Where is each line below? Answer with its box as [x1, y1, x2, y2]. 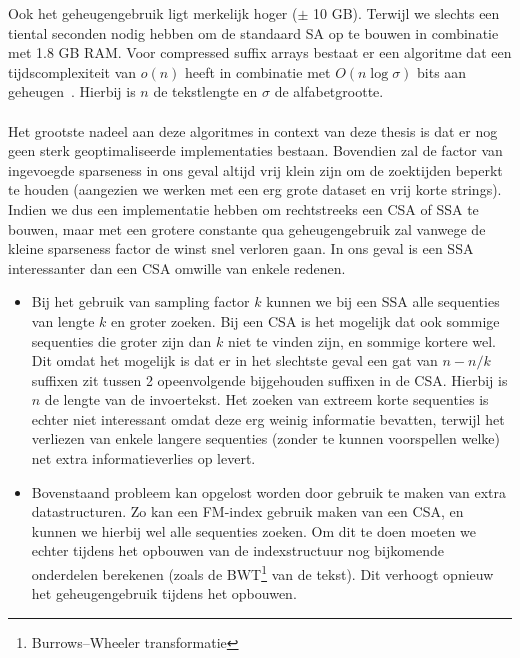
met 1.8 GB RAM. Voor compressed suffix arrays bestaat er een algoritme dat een [8, 42, 512, 63]
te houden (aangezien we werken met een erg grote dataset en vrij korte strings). [8, 179, 502, 200]
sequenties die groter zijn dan [31, 330, 212, 351]
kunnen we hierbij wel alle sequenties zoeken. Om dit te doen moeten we [31, 520, 477, 541]
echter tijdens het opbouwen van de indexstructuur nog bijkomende [31, 540, 444, 561]
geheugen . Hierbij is [8, 81, 136, 102]
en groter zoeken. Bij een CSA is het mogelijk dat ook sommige [111, 310, 500, 331]
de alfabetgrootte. [274, 81, 384, 102]
